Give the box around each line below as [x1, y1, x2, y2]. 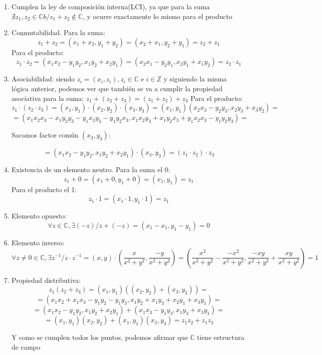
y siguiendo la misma [163, 74, 227, 84]
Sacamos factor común [11, 130, 79, 140]
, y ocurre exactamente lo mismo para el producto [82, 11, 232, 21]
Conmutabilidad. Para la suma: [11, 27, 105, 38]
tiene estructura [197, 332, 244, 342]
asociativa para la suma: [11, 93, 84, 103]
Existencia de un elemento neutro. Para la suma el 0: [11, 164, 170, 175]
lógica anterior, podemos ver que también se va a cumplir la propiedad [11, 83, 222, 93]
